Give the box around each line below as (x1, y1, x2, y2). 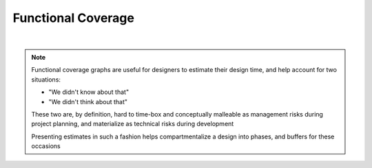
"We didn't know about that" (48, 88, 130, 96)
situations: (31, 75, 61, 84)
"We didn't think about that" (48, 97, 127, 106)
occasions (31, 142, 61, 150)
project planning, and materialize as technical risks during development (31, 120, 234, 128)
